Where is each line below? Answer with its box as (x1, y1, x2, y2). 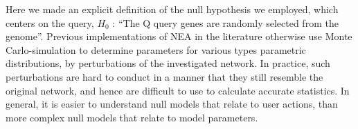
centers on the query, (6, 15, 94, 30)
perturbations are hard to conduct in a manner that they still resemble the (6, 69, 323, 83)
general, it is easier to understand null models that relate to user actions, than (6, 97, 338, 111)
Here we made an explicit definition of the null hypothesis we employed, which (6, 2, 339, 16)
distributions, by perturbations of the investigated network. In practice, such (6, 56, 330, 70)
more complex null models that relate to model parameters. (6, 110, 258, 124)
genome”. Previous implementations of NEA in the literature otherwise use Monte (6, 29, 352, 43)
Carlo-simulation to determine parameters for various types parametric (6, 42, 306, 57)
